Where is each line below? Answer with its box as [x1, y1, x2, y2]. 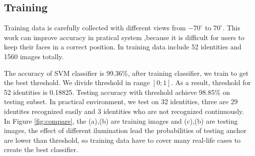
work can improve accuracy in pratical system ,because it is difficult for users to [4, 32, 245, 42]
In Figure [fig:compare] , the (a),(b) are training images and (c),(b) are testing [4, 115, 238, 126]
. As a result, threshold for [171, 77, 251, 88]
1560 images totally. [4, 51, 64, 61]
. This [223, 22, 241, 33]
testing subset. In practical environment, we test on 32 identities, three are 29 [4, 96, 238, 107]
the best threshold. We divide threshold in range [4, 77, 150, 88]
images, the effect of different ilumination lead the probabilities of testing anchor [4, 125, 247, 135]
